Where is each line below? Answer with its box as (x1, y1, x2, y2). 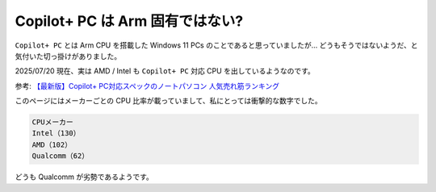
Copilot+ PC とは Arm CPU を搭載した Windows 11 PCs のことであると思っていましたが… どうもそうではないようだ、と (15, 40, 418, 50)
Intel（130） (31, 129, 81, 138)
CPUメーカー (31, 118, 73, 127)
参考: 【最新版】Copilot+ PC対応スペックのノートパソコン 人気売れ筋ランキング (15, 81, 280, 90)
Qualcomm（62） (31, 152, 89, 161)
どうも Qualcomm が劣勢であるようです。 (15, 172, 153, 182)
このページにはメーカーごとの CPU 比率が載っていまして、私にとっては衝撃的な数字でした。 (15, 96, 322, 106)
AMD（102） (31, 140, 73, 149)
